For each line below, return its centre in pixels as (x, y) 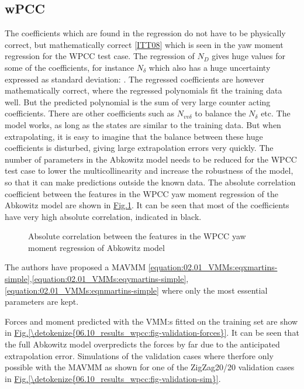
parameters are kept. (42, 302)
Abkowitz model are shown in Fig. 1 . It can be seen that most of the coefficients (147, 205)
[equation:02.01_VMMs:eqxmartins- (213, 267)
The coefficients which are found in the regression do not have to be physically (145, 33)
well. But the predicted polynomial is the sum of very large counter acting (138, 101)
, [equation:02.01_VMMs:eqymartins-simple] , (109, 279)
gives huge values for (249, 56)
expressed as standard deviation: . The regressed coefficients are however (135, 79)
